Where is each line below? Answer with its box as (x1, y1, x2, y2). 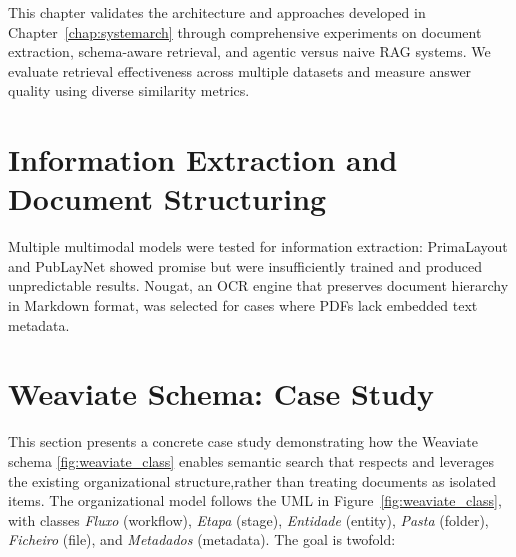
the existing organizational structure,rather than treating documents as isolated (8, 470, 496, 491)
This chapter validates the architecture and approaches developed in (8, 2, 426, 22)
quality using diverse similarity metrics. (8, 80, 250, 101)
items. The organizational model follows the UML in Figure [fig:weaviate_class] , (8, 490, 502, 511)
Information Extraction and (8, 139, 398, 180)
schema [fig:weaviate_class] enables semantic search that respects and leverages (8, 450, 495, 471)
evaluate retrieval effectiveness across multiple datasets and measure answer (8, 60, 472, 81)
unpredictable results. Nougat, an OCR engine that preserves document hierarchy (8, 275, 509, 296)
